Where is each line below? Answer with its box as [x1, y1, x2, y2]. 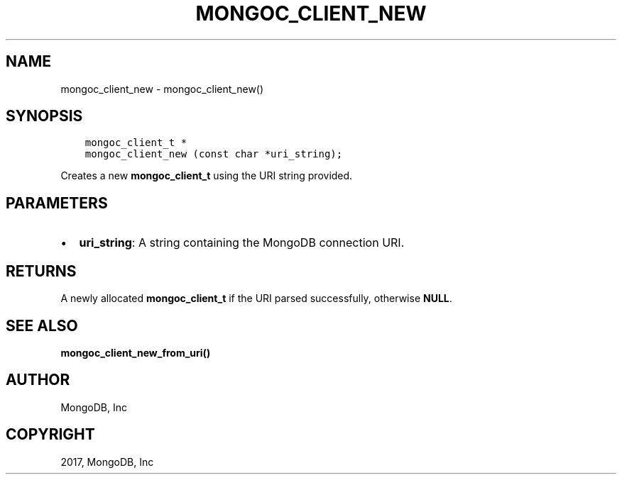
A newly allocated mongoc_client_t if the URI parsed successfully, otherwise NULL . [60, 292, 452, 305]
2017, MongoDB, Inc [60, 455, 154, 468]
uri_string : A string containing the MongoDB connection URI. [79, 235, 405, 250]
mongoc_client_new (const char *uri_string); [84, 148, 343, 160]
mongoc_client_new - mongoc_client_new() [60, 82, 264, 95]
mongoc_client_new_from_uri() [60, 346, 211, 359]
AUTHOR [6, 371, 70, 389]
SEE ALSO [6, 316, 78, 335]
